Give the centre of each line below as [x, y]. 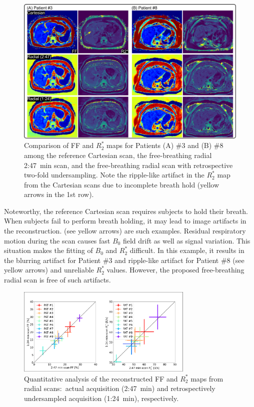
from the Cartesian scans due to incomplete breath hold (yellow [121, 184]
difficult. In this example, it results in [187, 250]
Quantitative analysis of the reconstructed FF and [101, 378]
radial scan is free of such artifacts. [57, 280]
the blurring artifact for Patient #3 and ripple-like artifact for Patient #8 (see [124, 260]
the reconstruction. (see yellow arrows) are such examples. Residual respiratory [125, 231]
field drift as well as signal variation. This [186, 240]
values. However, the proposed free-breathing [175, 270]
